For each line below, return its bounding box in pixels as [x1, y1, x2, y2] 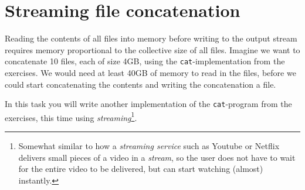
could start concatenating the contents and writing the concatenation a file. [5, 78, 276, 90]
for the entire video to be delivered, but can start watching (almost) [18, 163, 263, 175]
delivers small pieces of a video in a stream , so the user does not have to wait [18, 151, 296, 163]
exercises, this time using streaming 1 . [5, 109, 137, 123]
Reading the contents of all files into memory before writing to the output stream [5, 32, 297, 44]
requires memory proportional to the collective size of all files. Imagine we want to [5, 43, 300, 56]
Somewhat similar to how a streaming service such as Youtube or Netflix [18, 140, 280, 152]
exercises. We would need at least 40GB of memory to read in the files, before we [5, 66, 296, 78]
